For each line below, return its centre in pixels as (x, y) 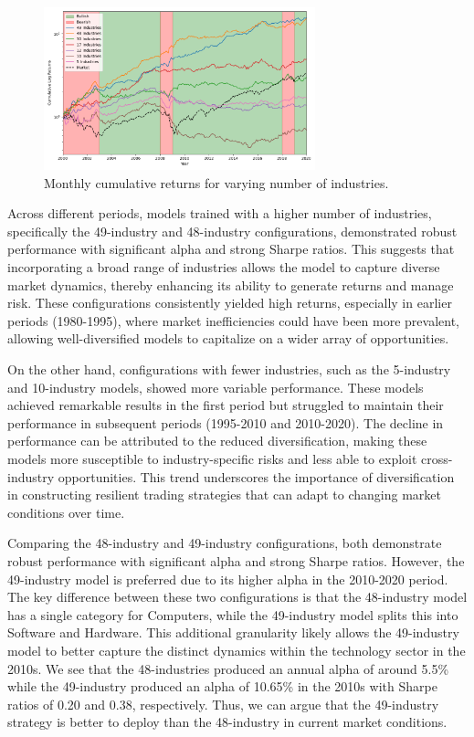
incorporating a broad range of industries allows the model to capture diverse (224, 267)
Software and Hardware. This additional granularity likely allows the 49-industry (233, 632)
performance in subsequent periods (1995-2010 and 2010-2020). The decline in (226, 422)
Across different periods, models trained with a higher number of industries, (220, 213)
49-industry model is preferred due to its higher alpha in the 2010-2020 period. (228, 579)
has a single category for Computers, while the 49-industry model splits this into (233, 614)
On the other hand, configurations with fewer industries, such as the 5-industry (229, 369)
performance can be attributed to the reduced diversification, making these (217, 441)
